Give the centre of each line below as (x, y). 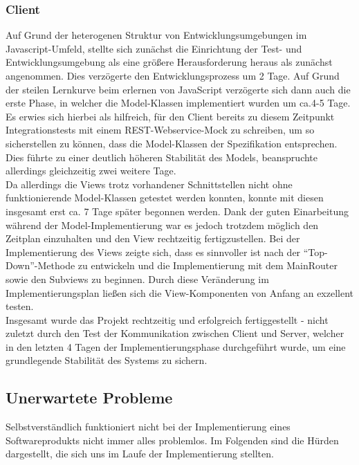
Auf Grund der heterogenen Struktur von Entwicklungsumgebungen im (156, 35)
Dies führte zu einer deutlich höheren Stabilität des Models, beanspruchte (162, 157)
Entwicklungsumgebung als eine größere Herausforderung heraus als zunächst (169, 62)
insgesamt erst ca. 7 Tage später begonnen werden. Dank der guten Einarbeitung (177, 211)
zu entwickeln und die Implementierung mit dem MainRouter (208, 265)
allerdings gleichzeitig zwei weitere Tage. (91, 171)
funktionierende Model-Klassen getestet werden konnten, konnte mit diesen (165, 198)
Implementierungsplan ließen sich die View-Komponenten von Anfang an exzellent (180, 292)
